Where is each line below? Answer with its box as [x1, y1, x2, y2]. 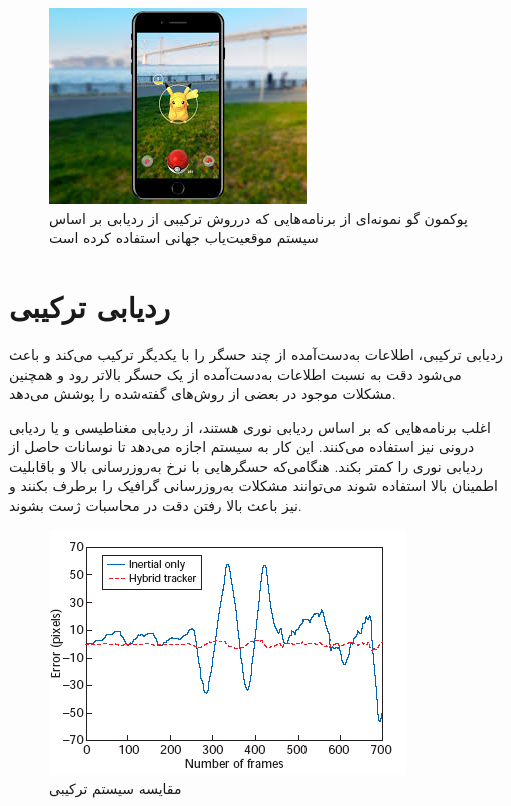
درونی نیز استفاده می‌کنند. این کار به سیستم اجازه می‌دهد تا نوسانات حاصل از [9, 436, 475, 457]
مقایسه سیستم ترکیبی [49, 778, 182, 799]
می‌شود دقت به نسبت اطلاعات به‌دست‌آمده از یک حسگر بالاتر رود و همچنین [9, 363, 462, 384]
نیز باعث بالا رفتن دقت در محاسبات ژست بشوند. [9, 495, 302, 516]
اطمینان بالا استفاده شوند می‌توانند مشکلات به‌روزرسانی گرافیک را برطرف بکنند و [9, 475, 499, 496]
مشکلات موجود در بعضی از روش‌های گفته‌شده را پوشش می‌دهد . [9, 383, 396, 404]
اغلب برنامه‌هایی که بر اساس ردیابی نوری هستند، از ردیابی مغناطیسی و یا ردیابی [9, 416, 492, 437]
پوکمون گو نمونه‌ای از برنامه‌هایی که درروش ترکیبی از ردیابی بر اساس [49, 207, 468, 228]
